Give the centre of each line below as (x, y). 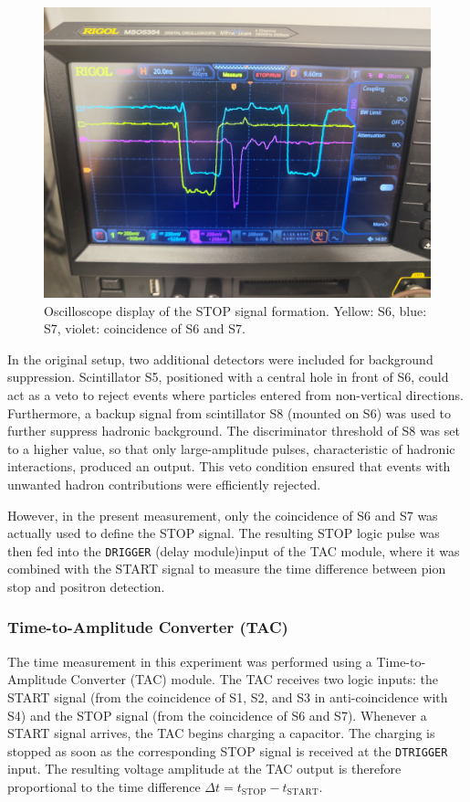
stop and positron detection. (86, 586)
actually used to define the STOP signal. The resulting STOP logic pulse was (224, 533)
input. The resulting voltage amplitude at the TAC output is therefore (204, 769)
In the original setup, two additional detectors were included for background (220, 359)
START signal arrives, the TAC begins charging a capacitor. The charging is (221, 733)
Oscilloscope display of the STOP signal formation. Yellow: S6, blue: (235, 310)
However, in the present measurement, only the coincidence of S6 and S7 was (223, 515)
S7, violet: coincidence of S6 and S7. (145, 328)
